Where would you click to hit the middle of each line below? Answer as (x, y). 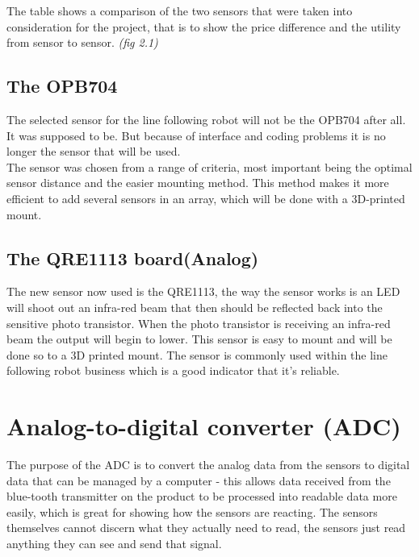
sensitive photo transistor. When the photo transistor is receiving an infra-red (199, 323)
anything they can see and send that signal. (114, 543)
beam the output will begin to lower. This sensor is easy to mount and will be (199, 339)
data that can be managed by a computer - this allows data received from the (199, 480)
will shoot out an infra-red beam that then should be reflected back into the (195, 307)
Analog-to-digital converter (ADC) (204, 426)
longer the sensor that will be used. (94, 151)
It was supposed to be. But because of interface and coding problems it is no (196, 135)
